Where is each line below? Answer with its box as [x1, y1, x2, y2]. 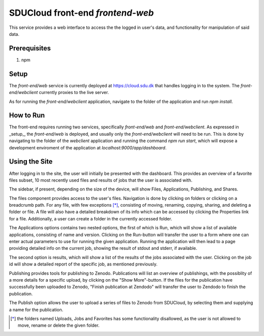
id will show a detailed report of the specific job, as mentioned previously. [9, 261, 157, 267]
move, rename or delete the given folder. [18, 322, 100, 328]
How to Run [9, 111, 45, 120]
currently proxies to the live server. [39, 90, 110, 96]
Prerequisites [9, 44, 51, 52]
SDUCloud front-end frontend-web [9, 7, 154, 18]
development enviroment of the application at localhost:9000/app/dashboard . [9, 144, 167, 150]
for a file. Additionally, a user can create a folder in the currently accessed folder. [9, 216, 172, 221]
